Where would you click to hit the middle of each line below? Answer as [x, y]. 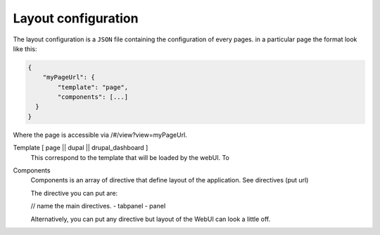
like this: [25, 48]
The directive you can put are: [74, 193]
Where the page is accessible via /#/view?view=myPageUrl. [100, 135]
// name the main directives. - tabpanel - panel [98, 206]
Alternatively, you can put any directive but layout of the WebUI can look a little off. [151, 219]
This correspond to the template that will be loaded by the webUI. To [130, 157]
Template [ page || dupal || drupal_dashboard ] [81, 148]
